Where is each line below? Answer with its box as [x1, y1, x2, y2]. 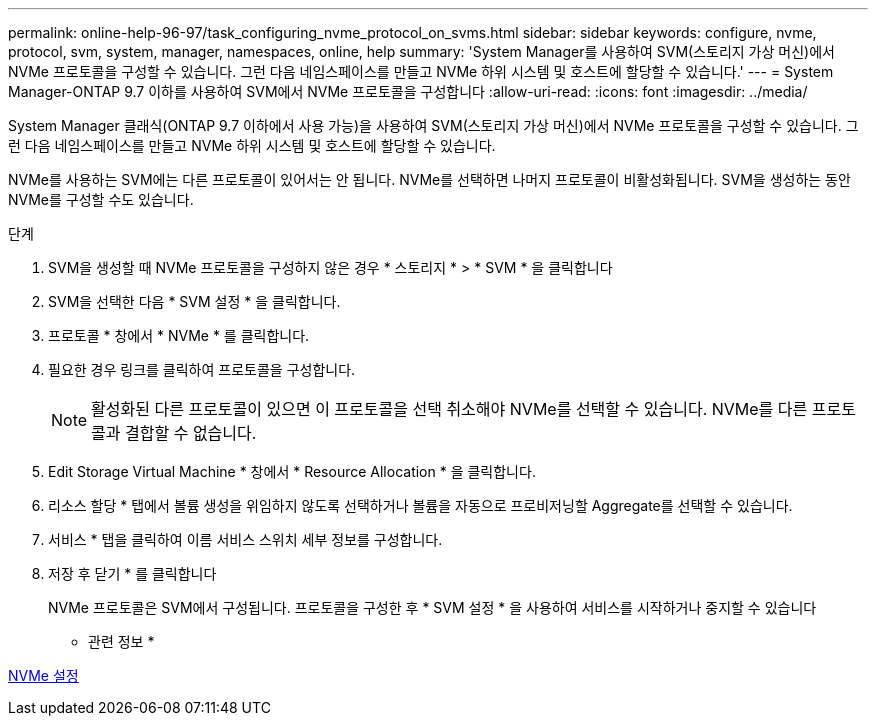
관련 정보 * [88, 633, 155, 650]
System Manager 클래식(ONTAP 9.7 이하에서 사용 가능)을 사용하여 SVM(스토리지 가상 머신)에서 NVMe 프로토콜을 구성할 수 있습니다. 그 [8, 117, 859, 134]
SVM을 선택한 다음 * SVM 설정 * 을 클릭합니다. [48, 293, 341, 310]
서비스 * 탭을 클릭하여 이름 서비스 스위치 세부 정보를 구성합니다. [48, 531, 443, 548]
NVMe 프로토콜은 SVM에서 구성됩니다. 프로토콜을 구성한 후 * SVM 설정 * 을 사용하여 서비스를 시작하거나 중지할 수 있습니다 [48, 599, 817, 616]
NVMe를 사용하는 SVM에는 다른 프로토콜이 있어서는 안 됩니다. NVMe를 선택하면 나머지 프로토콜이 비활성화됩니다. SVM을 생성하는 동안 [8, 171, 851, 188]
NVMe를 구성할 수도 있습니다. [8, 191, 194, 208]
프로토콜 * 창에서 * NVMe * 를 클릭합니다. [48, 327, 310, 344]
